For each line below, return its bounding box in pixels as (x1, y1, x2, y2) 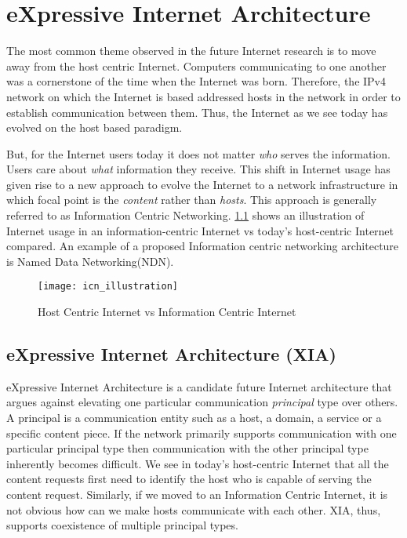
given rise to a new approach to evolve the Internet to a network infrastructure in (6, 176, 398, 192)
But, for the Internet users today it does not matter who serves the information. (6, 145, 391, 162)
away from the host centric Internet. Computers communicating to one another (6, 57, 387, 74)
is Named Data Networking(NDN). (6, 253, 174, 269)
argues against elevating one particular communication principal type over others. (6, 394, 398, 410)
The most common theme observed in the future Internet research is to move (6, 42, 376, 59)
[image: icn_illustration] (38, 281, 178, 293)
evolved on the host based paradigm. (6, 119, 183, 136)
